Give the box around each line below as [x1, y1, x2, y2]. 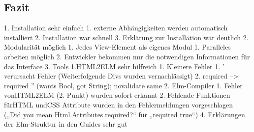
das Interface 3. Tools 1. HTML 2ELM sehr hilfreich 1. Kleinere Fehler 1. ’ [4, 61, 224, 71]
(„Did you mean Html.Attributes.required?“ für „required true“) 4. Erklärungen [4, 109, 245, 119]
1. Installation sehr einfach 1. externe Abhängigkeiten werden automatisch [4, 23, 228, 33]
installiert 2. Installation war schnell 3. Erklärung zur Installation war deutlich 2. [4, 32, 249, 42]
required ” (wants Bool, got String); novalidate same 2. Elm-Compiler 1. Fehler [4, 80, 243, 90]
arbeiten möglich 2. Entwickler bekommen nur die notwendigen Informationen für [4, 51, 250, 61]
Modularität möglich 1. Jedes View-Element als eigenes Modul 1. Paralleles [4, 42, 231, 52]
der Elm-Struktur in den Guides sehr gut [4, 119, 127, 129]
